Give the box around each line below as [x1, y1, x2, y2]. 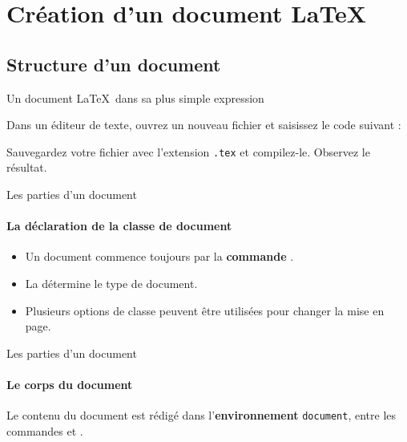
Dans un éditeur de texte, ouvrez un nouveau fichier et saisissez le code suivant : [6, 116, 401, 133]
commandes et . [6, 422, 83, 439]
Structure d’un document [6, 51, 221, 76]
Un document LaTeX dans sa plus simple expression [6, 89, 264, 106]
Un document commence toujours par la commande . [25, 248, 294, 265]
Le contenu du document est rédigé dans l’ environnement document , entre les [6, 407, 397, 424]
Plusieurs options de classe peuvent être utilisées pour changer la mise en [25, 302, 385, 318]
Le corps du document [6, 375, 133, 392]
